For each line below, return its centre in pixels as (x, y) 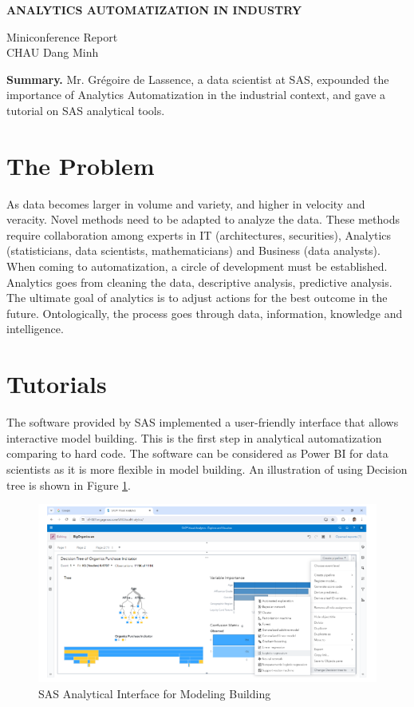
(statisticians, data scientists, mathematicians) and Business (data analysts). (193, 250)
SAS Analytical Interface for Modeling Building (155, 693)
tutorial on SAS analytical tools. (86, 110)
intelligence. (35, 329)
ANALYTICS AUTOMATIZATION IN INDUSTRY (154, 10)
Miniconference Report (62, 36)
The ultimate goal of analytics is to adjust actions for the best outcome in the (197, 298)
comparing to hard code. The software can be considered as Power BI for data (197, 453)
